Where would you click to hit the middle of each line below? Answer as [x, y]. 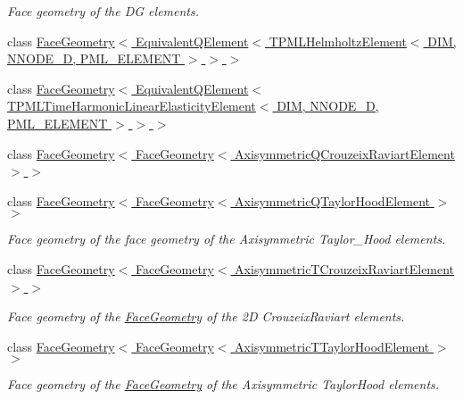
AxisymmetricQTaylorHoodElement [333, 200]
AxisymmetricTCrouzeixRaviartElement [345, 268]
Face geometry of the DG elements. [103, 11]
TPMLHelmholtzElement [338, 41]
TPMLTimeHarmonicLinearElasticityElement [132, 106]
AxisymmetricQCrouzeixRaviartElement [345, 153]
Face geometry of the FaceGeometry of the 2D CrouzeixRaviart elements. [206, 316]
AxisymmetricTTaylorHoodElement [332, 346]
